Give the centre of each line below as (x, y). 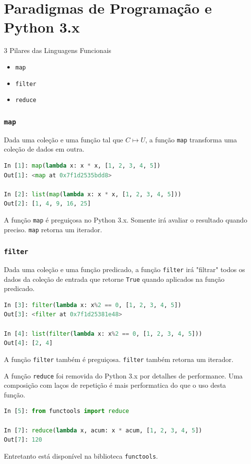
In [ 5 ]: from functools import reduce (67, 411)
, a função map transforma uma (191, 139)
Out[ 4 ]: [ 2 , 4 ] (28, 343)
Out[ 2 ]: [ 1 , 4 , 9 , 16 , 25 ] (48, 204)
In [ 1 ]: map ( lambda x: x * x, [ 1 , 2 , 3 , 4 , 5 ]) (82, 165)
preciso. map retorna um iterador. (53, 229)
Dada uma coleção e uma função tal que (64, 139)
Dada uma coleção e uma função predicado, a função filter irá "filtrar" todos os (125, 269)
